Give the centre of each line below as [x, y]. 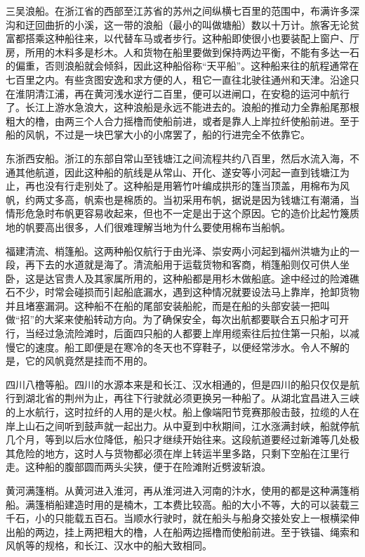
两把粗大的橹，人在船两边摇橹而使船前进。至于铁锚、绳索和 [221, 531]
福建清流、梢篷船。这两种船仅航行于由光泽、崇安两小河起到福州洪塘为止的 [178, 250]
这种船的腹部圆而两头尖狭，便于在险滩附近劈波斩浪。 [148, 467]
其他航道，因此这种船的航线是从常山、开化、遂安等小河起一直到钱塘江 [177, 172]
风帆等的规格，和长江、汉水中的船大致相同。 [109, 545]
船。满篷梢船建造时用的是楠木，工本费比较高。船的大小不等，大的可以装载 [178, 504]
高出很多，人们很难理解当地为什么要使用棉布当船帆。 [167, 227]
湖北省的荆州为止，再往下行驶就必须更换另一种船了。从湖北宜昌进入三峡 [192, 398]
